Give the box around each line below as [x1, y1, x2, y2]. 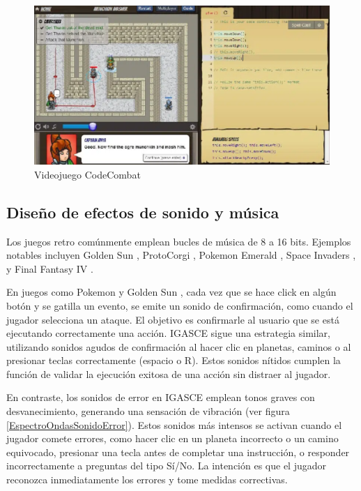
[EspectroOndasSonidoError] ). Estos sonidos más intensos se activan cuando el [6, 417, 342, 432]
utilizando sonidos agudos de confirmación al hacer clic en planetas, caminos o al [6, 339, 351, 354]
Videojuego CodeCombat [34, 167, 141, 181]
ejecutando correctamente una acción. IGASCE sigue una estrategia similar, [6, 326, 330, 340]
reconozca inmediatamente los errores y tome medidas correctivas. [6, 472, 288, 487]
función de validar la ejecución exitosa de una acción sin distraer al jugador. [6, 366, 331, 381]
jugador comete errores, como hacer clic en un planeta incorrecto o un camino [6, 431, 339, 446]
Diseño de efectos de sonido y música [6, 201, 279, 222]
